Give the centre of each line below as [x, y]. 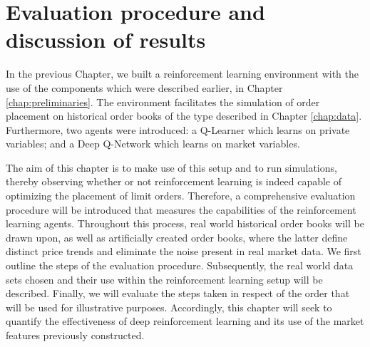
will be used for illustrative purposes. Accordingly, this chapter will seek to [169, 307]
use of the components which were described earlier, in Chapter [144, 87]
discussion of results [106, 40]
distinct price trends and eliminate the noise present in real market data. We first [184, 251]
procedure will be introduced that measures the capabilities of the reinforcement [181, 209]
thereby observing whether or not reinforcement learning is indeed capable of [174, 181]
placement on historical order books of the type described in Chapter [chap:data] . [184, 116]
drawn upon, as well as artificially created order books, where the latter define [177, 237]
